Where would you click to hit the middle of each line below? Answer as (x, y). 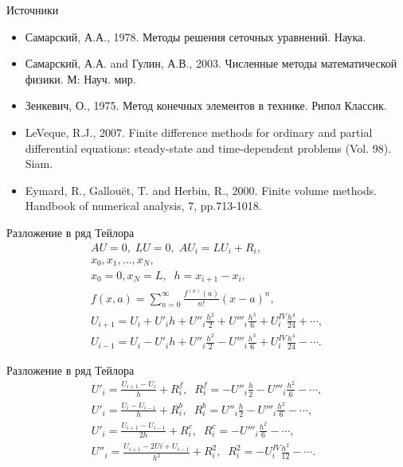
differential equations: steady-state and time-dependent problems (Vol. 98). (208, 148)
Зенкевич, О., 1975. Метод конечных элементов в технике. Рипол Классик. (206, 105)
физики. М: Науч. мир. (80, 78)
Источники (33, 10)
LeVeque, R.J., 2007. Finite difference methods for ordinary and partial (199, 132)
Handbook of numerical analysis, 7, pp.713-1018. (143, 206)
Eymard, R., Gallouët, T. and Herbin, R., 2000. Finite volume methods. (201, 190)
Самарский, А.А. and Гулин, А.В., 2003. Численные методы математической (211, 63)
